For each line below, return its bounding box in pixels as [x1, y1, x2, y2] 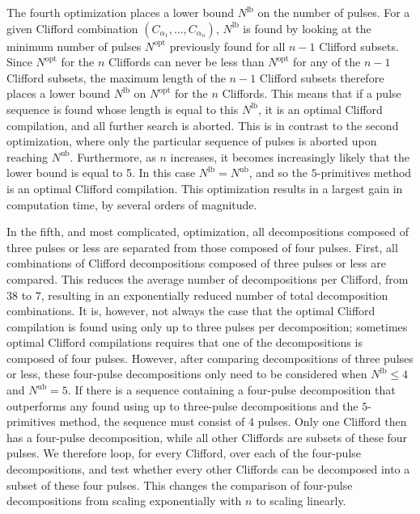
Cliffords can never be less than [108, 53, 265, 70]
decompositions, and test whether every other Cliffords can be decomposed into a [6, 461, 410, 478]
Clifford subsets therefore [259, 69, 384, 86]
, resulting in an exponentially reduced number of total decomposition [40, 286, 388, 303]
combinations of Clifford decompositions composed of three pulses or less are [6, 255, 386, 272]
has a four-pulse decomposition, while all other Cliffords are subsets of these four [6, 428, 408, 445]
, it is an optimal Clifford [258, 100, 383, 117]
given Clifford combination [6, 19, 138, 36]
